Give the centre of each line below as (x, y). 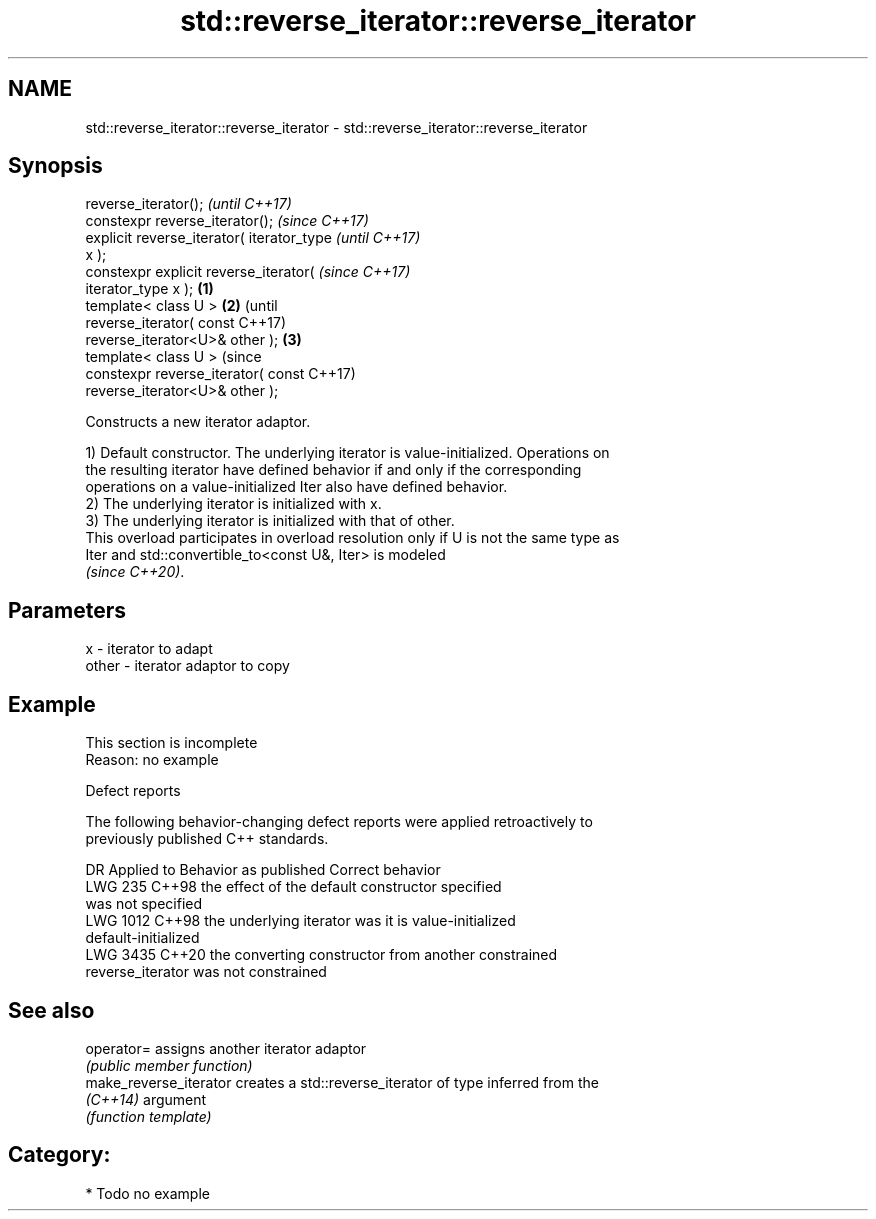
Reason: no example (152, 760)
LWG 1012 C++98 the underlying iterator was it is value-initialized (300, 921)
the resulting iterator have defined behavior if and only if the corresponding (333, 470)
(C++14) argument (146, 1099)
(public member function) (169, 1065)
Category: (59, 1155)
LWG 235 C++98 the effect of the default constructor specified (293, 887)
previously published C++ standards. (207, 839)
